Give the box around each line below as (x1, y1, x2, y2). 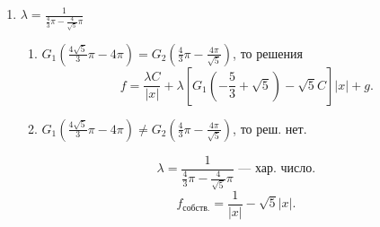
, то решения (233, 43, 303, 62)
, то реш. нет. (233, 118, 307, 137)
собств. (182, 203, 210, 213)
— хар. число (238, 162, 313, 176)
